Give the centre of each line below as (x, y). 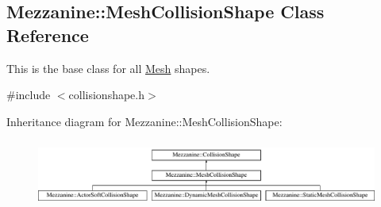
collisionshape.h (107, 95)
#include (29, 95)
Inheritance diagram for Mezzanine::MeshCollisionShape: (144, 121)
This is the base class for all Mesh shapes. (108, 68)
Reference (48, 34)
